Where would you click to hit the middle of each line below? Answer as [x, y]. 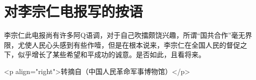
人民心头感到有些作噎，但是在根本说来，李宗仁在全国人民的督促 [136, 44]
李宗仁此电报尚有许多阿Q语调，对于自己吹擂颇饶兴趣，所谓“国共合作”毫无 [125, 35]
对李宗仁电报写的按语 [74, 11]
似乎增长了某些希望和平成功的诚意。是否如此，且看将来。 [111, 54]
